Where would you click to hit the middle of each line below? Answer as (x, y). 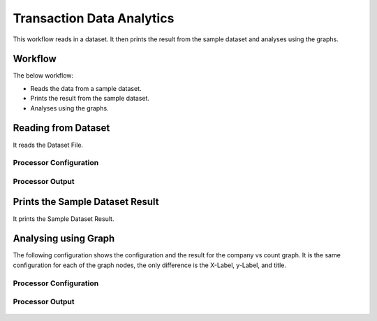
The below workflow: (43, 76)
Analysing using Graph (64, 239)
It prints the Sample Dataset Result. (64, 219)
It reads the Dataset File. (48, 145)
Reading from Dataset (61, 128)
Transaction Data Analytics (94, 18)
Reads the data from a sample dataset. (86, 88)
